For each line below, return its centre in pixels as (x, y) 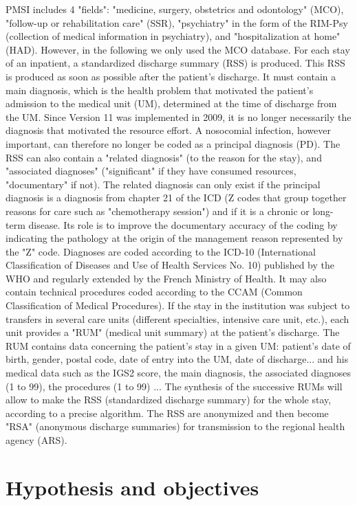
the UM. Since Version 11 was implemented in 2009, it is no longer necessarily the (178, 116)
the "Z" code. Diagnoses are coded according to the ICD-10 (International (161, 251)
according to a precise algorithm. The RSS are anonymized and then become (167, 413)
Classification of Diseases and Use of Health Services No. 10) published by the (170, 265)
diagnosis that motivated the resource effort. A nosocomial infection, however (168, 130)
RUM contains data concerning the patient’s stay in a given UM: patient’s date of (178, 345)
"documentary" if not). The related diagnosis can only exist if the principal (163, 184)
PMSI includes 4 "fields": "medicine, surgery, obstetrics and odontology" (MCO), (175, 9)
